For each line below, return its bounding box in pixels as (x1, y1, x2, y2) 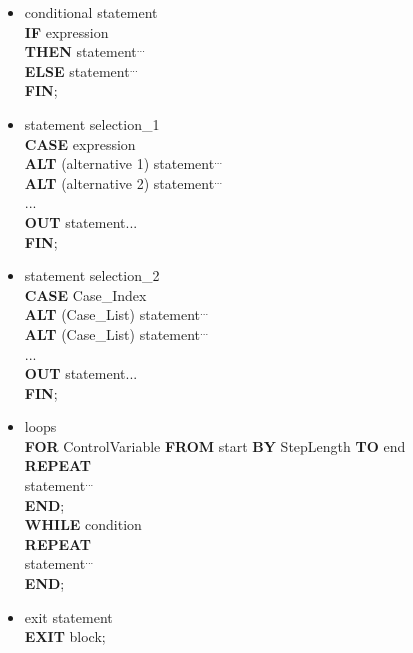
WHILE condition (24, 514, 142, 535)
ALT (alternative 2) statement (24, 172, 215, 193)
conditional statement (24, 2, 158, 22)
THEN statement (24, 41, 137, 62)
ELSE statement (24, 60, 130, 81)
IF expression (24, 21, 109, 42)
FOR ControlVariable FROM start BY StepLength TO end (24, 435, 406, 456)
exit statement (24, 606, 113, 627)
